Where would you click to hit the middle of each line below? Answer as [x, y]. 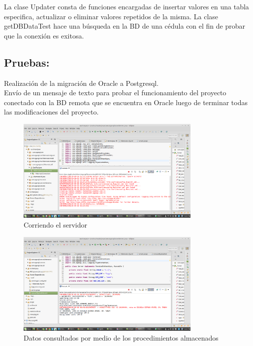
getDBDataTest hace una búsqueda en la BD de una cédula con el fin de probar [125, 26]
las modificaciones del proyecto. [51, 112]
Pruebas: [27, 62]
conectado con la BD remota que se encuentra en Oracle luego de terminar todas [126, 102]
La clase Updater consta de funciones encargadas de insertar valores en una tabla [126, 6]
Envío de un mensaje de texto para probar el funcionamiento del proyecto [115, 93]
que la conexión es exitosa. [44, 35]
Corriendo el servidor [55, 225]
